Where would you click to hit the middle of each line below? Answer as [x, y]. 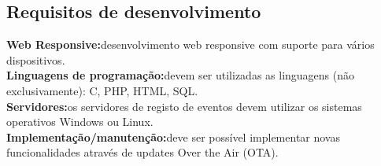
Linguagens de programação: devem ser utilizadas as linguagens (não [181, 75]
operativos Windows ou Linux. [80, 122]
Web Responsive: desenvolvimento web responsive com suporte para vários [190, 44]
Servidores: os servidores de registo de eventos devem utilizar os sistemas [184, 106]
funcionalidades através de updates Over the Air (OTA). [142, 152]
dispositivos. [36, 59]
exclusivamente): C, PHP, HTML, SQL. [102, 90]
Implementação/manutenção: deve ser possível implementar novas [173, 136]
